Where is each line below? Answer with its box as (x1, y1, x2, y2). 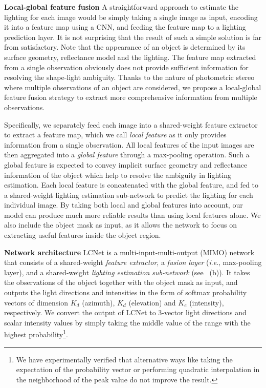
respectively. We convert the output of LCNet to (4, 307, 156, 318)
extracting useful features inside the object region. (4, 230, 161, 240)
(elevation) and (128, 297, 176, 308)
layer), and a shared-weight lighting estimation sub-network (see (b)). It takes (4, 267, 250, 277)
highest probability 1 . (4, 328, 69, 340)
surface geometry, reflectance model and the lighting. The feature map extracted (4, 51, 256, 62)
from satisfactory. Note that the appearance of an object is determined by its (4, 42, 246, 52)
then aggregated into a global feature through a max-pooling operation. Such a (4, 149, 250, 160)
